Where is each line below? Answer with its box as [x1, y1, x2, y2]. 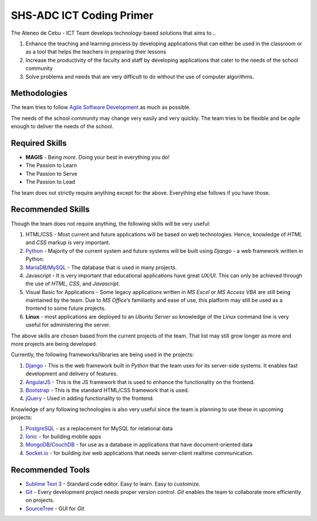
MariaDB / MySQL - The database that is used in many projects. [25, 263, 177, 270]
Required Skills [11, 138, 67, 148]
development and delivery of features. [25, 370, 118, 378]
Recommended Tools [11, 465, 90, 475]
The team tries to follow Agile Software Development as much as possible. [11, 103, 191, 111]
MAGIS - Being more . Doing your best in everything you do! [25, 153, 170, 161]
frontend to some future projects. [25, 305, 106, 312]
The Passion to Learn [25, 162, 77, 169]
